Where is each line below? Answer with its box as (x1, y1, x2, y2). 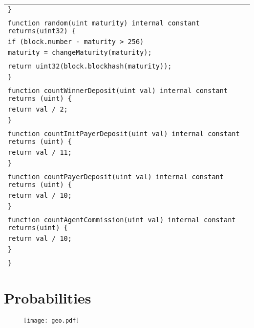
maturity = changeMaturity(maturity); (8, 48, 152, 56)
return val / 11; (8, 148, 72, 156)
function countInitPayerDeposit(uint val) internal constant (8, 130, 240, 138)
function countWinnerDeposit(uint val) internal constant (8, 87, 228, 94)
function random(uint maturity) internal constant (8, 19, 200, 27)
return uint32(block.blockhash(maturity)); (8, 62, 172, 70)
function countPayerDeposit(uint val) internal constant (8, 173, 224, 181)
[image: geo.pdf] (23, 317, 80, 325)
